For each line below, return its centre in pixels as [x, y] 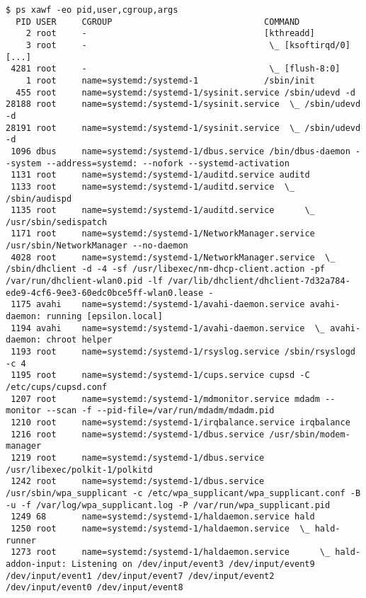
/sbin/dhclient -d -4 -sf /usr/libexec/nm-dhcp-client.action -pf [166, 269]
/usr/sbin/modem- [310, 434]
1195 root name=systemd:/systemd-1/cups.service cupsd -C [160, 375]
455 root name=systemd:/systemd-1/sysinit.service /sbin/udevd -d [185, 92]
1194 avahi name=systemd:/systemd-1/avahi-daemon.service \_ [168, 328]
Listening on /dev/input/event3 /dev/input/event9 [193, 564]
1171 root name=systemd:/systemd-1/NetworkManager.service [163, 234]
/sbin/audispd [39, 199]
